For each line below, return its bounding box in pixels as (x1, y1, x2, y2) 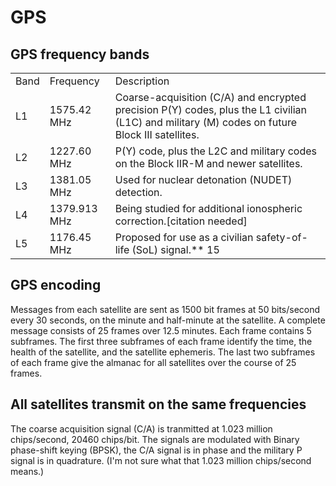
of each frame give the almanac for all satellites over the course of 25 (10, 356, 297, 368)
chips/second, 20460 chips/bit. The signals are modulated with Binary (10, 433, 300, 445)
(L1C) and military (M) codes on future (114, 116, 298, 129)
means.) (10, 465, 45, 477)
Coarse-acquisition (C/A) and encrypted (114, 91, 307, 104)
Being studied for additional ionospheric (114, 202, 303, 215)
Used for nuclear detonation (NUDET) (114, 173, 293, 186)
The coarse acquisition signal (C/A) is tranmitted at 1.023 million (10, 422, 273, 435)
